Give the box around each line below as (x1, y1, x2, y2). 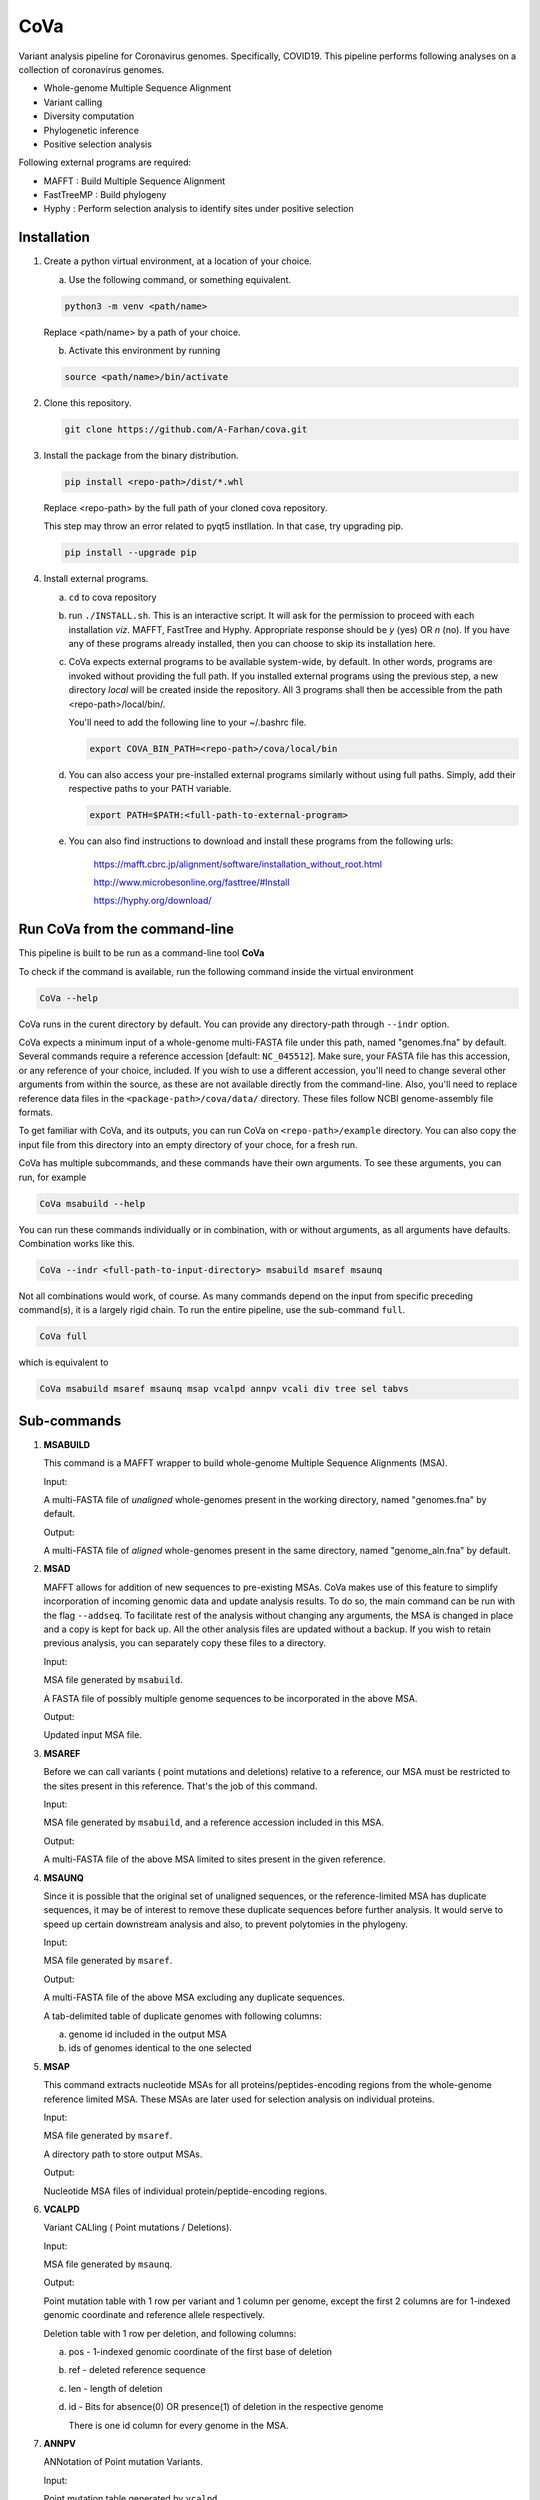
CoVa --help (39, 992, 99, 1004)
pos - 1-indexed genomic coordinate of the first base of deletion (68, 2346, 333, 2358)
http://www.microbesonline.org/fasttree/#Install (93, 876, 290, 888)
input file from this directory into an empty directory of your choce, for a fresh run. (18, 1138, 359, 1150)
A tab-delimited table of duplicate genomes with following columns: (43, 2010, 322, 2022)
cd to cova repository (68, 591, 157, 603)
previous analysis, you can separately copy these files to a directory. (43, 1637, 327, 1649)
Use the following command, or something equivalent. (68, 273, 292, 285)
